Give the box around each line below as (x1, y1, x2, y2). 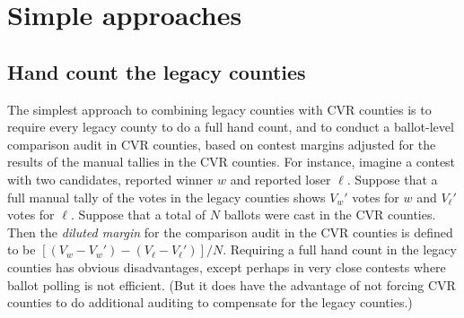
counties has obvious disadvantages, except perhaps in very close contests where (7, 257, 446, 276)
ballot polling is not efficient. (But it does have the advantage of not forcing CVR (7, 275, 456, 294)
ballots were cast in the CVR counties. (223, 205, 436, 224)
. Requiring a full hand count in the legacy (223, 240, 457, 259)
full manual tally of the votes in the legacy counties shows (7, 187, 326, 206)
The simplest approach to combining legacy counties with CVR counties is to (7, 99, 432, 118)
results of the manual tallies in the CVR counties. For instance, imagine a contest (7, 152, 456, 171)
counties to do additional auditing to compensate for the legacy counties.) (7, 293, 413, 312)
